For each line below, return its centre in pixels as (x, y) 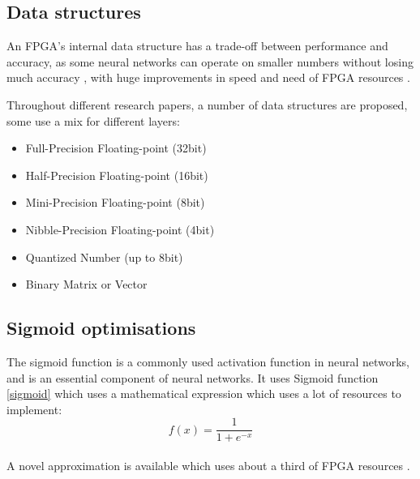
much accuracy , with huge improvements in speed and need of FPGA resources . (208, 77)
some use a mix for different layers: (93, 120)
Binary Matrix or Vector (86, 284)
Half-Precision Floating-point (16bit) (117, 175)
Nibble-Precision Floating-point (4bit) (120, 229)
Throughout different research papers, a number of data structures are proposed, (207, 104)
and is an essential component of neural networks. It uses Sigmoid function (193, 377)
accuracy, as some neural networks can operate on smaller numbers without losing (210, 61)
